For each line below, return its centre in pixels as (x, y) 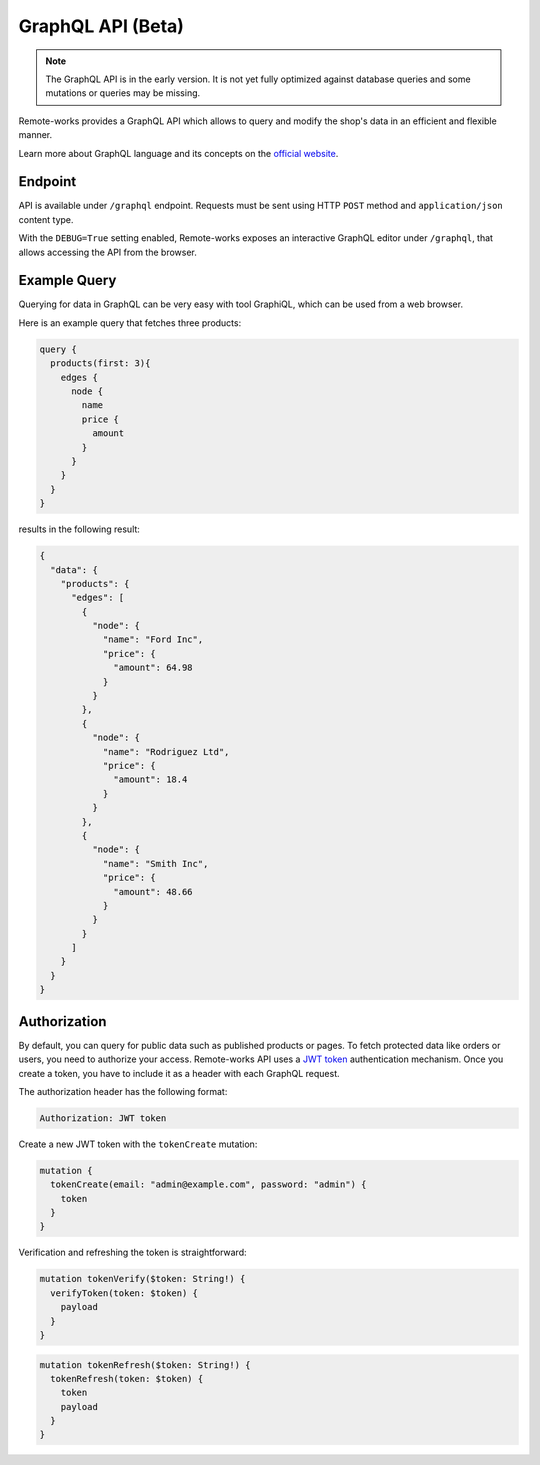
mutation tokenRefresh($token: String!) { (145, 1364)
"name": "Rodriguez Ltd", (166, 751)
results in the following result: (79, 529)
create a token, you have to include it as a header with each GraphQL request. (179, 1073)
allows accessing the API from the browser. (107, 252)
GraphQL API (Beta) (101, 26)
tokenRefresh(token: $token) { (127, 1378)
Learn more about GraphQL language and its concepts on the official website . (178, 153)
